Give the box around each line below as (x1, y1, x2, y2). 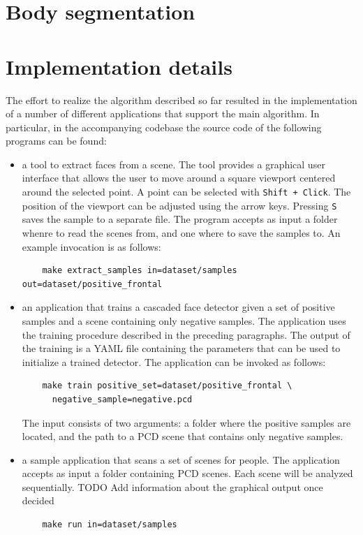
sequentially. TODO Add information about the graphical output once (22, 479, 323, 494)
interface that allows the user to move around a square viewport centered (22, 170, 336, 185)
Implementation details (6, 52, 232, 80)
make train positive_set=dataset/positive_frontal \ (42, 381, 292, 391)
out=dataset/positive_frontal (22, 279, 163, 289)
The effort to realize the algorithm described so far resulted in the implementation (6, 92, 357, 107)
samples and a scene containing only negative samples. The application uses (22, 313, 346, 328)
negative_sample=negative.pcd (52, 394, 193, 404)
